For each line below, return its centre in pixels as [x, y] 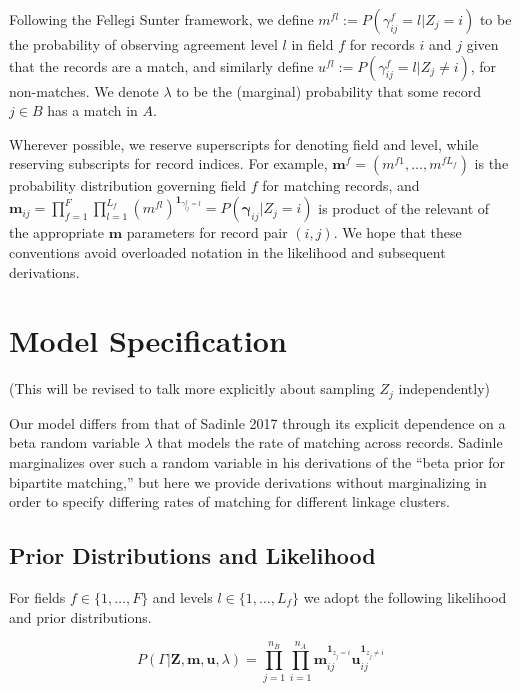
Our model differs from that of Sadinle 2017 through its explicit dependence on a [257, 422]
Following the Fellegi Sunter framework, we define [161, 19]
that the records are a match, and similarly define [161, 65]
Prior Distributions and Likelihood [192, 555]
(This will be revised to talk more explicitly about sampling [192, 388]
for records [382, 44]
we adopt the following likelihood [405, 597]
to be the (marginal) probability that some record [329, 90]
